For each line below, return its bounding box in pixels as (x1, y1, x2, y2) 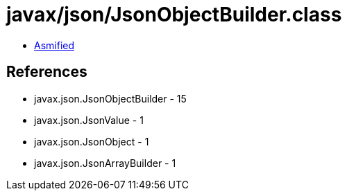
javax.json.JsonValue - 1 (34, 114, 144, 126)
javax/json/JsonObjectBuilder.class (6, 3, 342, 26)
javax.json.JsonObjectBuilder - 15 (34, 92, 187, 105)
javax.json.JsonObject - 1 (34, 135, 149, 148)
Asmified (34, 39, 75, 51)
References (6, 63, 87, 81)
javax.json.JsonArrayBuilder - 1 (34, 157, 176, 169)
